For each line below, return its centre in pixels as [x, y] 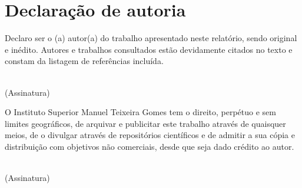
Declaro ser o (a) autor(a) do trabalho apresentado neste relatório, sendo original [151, 38]
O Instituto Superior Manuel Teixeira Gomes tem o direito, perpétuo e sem [140, 112]
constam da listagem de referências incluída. [84, 61]
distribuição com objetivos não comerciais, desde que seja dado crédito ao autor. [150, 146]
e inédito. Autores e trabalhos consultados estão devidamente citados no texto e [149, 49]
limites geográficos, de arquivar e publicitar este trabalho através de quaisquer [145, 123]
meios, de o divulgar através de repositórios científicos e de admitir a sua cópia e [150, 135]
